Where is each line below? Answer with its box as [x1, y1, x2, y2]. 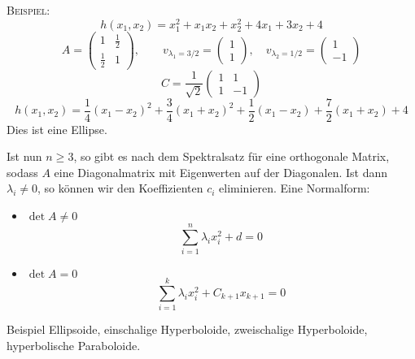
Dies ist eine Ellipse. [7, 120, 107, 137]
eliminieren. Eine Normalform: [219, 179, 370, 197]
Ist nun [7, 148, 42, 165]
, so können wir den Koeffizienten [37, 179, 203, 197]
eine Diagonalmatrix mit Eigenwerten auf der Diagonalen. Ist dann [54, 163, 388, 180]
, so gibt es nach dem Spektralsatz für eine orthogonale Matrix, [73, 148, 390, 165]
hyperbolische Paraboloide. [7, 336, 141, 353]
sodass [7, 163, 38, 180]
